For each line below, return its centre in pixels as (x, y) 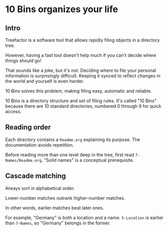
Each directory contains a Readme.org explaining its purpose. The (73, 140)
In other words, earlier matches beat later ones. (55, 208)
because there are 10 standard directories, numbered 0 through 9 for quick (83, 106)
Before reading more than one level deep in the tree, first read (70, 155)
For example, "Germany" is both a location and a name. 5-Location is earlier (84, 217)
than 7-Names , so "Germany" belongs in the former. (58, 223)
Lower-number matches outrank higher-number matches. (65, 198)
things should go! (23, 61)
